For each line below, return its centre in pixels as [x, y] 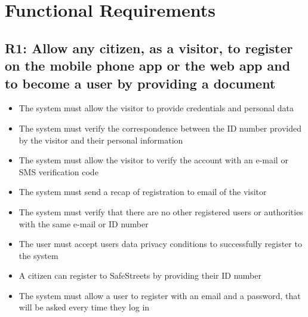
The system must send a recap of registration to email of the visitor [143, 192]
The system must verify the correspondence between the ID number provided [160, 128]
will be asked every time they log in [84, 307]
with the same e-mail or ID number [84, 223]
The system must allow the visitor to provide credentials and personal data [156, 108]
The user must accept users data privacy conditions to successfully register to [160, 244]
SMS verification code [58, 171]
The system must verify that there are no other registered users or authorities [161, 211]
